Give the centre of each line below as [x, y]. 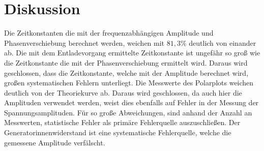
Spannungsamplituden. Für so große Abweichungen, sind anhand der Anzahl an [128, 112]
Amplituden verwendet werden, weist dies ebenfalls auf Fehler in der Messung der [131, 102]
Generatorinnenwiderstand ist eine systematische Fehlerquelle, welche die [118, 132]
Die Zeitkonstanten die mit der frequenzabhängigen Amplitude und [109, 33]
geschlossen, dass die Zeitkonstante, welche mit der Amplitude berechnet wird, [126, 72]
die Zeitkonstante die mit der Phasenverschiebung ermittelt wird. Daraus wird [126, 62]
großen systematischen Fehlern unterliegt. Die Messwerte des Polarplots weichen [129, 83]
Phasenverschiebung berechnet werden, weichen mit [84, 42]
